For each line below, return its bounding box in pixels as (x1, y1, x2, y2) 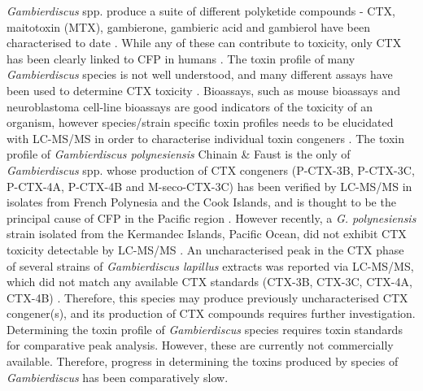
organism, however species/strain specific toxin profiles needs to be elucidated (7, 114, 394, 131)
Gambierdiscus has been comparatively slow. (7, 368, 229, 385)
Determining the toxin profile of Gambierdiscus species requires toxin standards (7, 320, 403, 337)
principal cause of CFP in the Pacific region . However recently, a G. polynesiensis (7, 209, 416, 226)
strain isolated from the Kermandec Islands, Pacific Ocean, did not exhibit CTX (7, 225, 407, 242)
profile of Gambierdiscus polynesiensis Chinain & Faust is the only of (7, 146, 351, 163)
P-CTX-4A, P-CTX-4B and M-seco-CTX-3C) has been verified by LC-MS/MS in (7, 177, 412, 194)
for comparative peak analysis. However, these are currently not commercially (7, 337, 394, 354)
